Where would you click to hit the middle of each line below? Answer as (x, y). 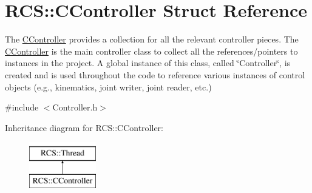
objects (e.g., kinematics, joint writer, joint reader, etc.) (108, 86)
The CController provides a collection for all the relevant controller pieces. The (152, 39)
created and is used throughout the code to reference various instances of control (155, 74)
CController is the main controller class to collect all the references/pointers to (151, 51)
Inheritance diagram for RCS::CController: (84, 127)
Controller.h (75, 107)
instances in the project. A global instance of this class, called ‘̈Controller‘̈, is (148, 63)
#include (22, 107)
